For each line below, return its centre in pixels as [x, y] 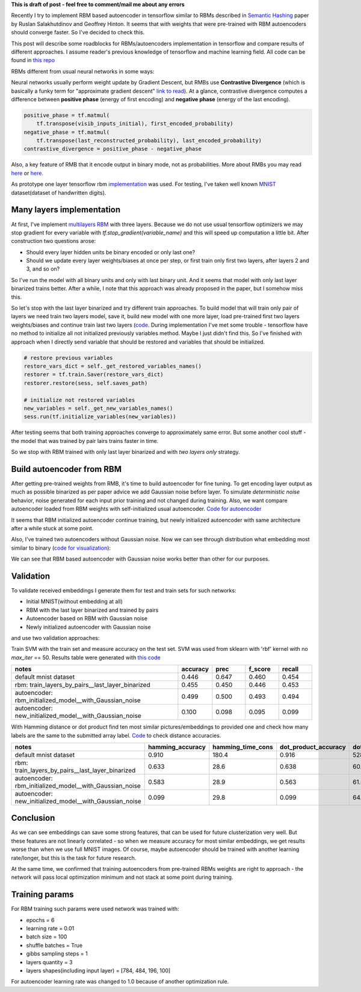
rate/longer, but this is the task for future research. [74, 858]
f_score [260, 669]
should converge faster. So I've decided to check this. [78, 33]
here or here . [27, 173]
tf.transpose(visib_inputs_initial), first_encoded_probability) [135, 124]
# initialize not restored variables [79, 400]
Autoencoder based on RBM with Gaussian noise [87, 618]
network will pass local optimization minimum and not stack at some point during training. [122, 877]
